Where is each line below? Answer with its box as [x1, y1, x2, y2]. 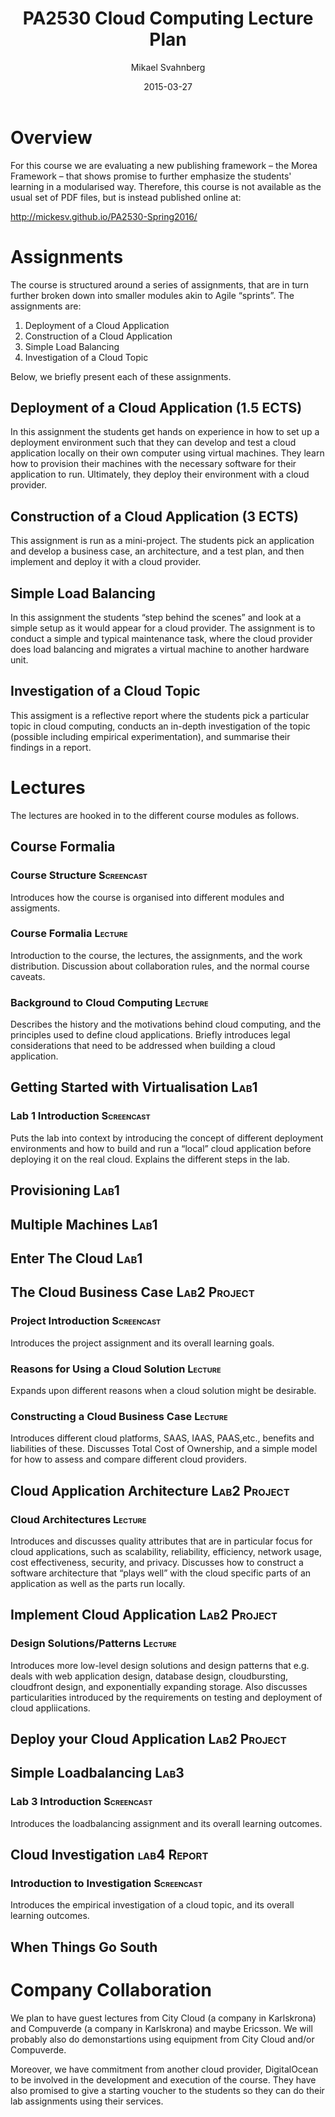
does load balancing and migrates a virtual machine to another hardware [10, 643, 310, 656]
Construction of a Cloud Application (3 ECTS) [10, 508, 299, 525]
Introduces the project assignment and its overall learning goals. [10, 1337, 275, 1349]
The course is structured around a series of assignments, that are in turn [10, 278, 309, 291]
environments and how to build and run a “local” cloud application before [10, 1142, 312, 1154]
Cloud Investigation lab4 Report [10, 1847, 209, 1864]
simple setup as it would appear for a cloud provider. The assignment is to [10, 622, 316, 634]
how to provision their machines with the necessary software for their [10, 458, 297, 470]
